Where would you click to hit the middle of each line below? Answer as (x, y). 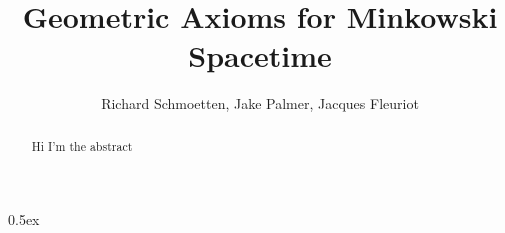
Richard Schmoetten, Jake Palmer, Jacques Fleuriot (260, 103)
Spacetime (260, 55)
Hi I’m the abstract (82, 145)
